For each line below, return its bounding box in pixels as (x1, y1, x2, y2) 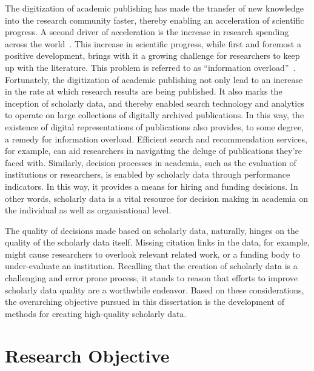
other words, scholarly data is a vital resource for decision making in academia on (5, 192, 308, 204)
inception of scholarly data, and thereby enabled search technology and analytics (5, 96, 304, 109)
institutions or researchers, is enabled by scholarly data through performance (5, 168, 290, 181)
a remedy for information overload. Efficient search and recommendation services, (5, 132, 307, 145)
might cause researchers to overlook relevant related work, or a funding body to (5, 247, 301, 260)
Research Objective (5, 343, 170, 367)
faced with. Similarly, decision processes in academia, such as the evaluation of (5, 156, 296, 169)
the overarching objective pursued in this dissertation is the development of (5, 295, 284, 308)
